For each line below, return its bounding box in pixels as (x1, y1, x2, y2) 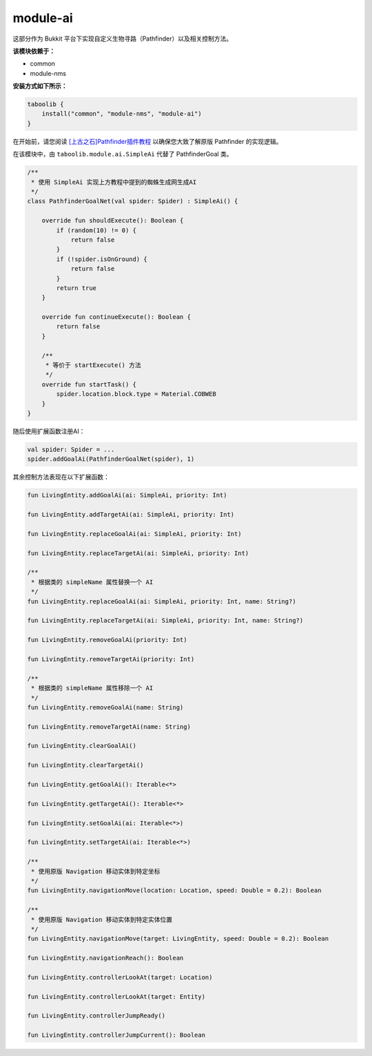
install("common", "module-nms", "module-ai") (41, 110, 203, 118)
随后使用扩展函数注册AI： (12, 427, 85, 435)
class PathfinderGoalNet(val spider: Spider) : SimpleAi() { (27, 197, 238, 205)
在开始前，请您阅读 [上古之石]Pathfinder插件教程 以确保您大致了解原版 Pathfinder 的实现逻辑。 (12, 137, 282, 145)
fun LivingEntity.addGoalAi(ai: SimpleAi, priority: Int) (27, 491, 227, 499)
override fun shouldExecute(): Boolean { (41, 217, 184, 225)
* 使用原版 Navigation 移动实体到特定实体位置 (31, 915, 173, 923)
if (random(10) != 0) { (56, 226, 137, 234)
